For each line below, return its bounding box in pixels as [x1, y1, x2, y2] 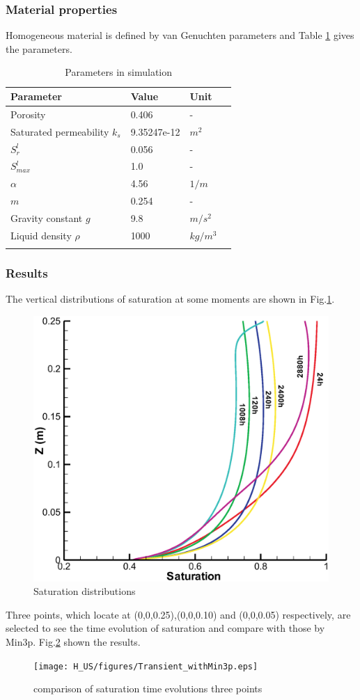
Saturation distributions [33, 584, 136, 598]
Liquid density [10, 228, 72, 242]
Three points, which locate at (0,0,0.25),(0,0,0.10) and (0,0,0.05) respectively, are [6, 607, 351, 621]
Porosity [10, 106, 46, 121]
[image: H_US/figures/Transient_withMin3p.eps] [33, 661, 258, 671]
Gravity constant [10, 210, 83, 225]
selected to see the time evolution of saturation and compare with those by [6, 621, 325, 635]
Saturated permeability [10, 124, 109, 138]
